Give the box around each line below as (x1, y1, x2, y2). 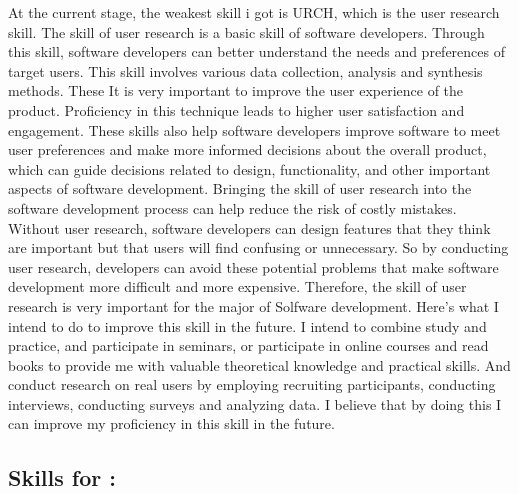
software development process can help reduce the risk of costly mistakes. (8, 197, 457, 218)
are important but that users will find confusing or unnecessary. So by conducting (8, 237, 509, 258)
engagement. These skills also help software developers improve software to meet (8, 119, 501, 140)
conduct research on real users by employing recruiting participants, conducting (8, 374, 496, 395)
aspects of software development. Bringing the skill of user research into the (8, 178, 472, 199)
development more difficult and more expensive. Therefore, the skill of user (8, 276, 467, 297)
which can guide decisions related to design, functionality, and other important (8, 158, 491, 179)
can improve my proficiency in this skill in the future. (8, 413, 335, 434)
